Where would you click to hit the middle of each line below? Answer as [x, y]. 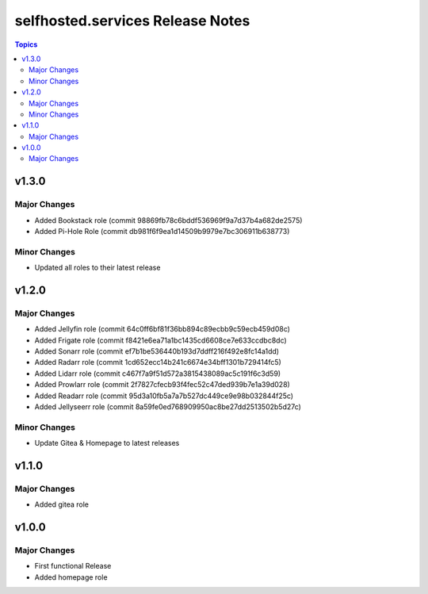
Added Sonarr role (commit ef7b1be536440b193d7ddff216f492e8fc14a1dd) [157, 351]
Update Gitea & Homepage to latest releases [107, 443]
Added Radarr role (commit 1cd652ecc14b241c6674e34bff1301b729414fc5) [158, 362]
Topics [26, 44]
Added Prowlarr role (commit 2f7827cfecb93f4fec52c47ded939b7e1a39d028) [162, 385]
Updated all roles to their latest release [97, 268]
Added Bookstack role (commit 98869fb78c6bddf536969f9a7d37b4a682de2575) [168, 220]
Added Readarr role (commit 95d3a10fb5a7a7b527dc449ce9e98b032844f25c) [164, 396]
